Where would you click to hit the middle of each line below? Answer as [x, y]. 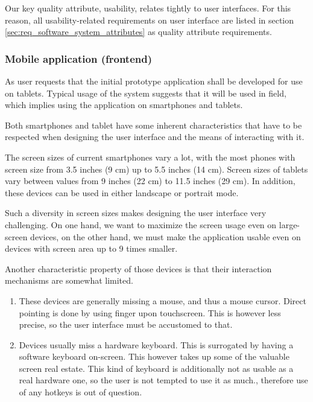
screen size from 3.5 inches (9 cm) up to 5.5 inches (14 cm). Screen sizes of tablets [156, 169]
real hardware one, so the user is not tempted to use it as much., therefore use [163, 380]
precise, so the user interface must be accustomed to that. [126, 324]
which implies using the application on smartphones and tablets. [124, 105]
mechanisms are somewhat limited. [69, 280]
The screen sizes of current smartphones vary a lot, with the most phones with [150, 157]
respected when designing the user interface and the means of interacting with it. [155, 137]
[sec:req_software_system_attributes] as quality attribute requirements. [138, 32]
